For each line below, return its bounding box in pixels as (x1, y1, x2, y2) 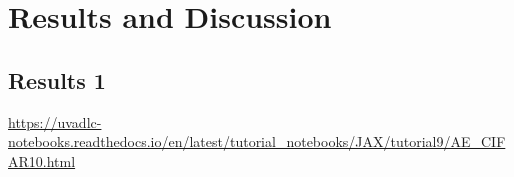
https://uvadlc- (8, 111, 102, 132)
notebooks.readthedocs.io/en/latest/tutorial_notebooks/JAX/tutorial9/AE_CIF (8, 131, 506, 152)
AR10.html (8, 150, 76, 171)
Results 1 (8, 64, 106, 95)
